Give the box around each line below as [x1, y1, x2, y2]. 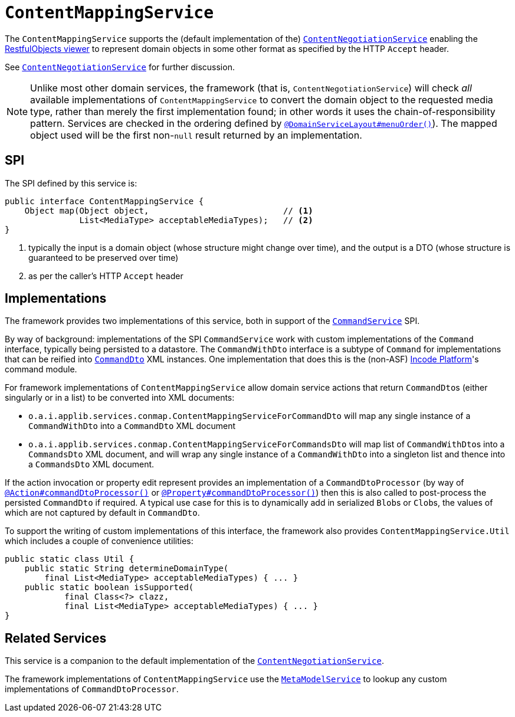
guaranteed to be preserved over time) [28, 252, 179, 263]
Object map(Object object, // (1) [24, 205, 313, 215]
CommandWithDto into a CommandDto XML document [28, 421, 236, 431]
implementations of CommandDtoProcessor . [5, 684, 179, 695]
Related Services [5, 630, 107, 646]
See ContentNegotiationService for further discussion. [5, 61, 235, 72]
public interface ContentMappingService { [5, 196, 204, 206]
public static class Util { [5, 554, 135, 564]
